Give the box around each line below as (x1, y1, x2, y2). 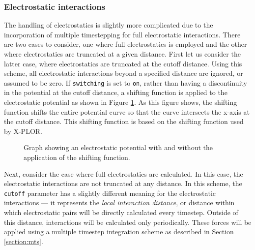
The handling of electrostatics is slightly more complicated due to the (4, 20, 213, 30)
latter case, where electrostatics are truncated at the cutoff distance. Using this (4, 58, 242, 68)
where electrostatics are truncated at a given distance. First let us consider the (4, 49, 241, 59)
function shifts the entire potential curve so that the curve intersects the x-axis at (4, 106, 250, 117)
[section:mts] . (4, 236, 43, 246)
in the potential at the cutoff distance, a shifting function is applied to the (4, 87, 227, 97)
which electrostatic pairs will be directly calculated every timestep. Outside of (4, 207, 238, 218)
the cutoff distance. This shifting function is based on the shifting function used (4, 116, 244, 126)
